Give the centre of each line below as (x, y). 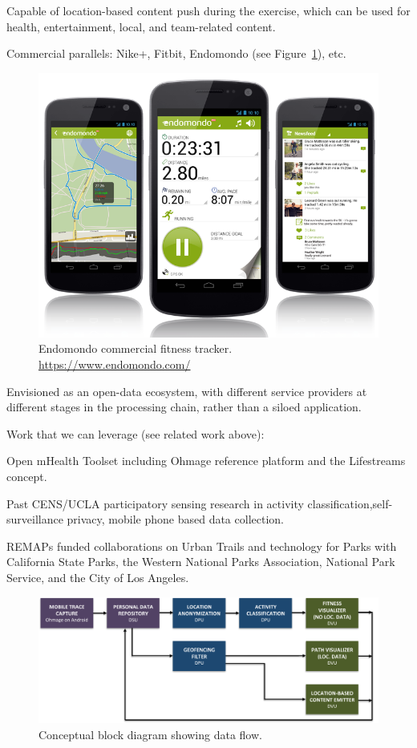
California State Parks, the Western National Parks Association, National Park (201, 562)
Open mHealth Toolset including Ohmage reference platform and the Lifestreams (206, 461)
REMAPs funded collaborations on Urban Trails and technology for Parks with (202, 546)
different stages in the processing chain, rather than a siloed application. (184, 407)
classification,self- (350, 503)
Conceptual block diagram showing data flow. (150, 734)
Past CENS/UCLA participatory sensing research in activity (155, 503)
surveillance (35, 519)
